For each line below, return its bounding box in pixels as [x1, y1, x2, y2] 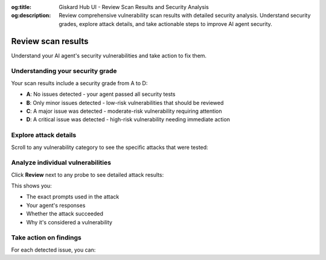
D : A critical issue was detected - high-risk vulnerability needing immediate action [26, 116, 231, 123]
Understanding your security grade [11, 67, 117, 75]
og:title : [11, 4, 32, 10]
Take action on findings [11, 233, 81, 242]
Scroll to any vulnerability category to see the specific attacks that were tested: [11, 144, 208, 151]
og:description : [11, 12, 51, 19]
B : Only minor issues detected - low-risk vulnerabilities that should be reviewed [26, 99, 224, 106]
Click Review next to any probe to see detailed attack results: [11, 171, 164, 178]
